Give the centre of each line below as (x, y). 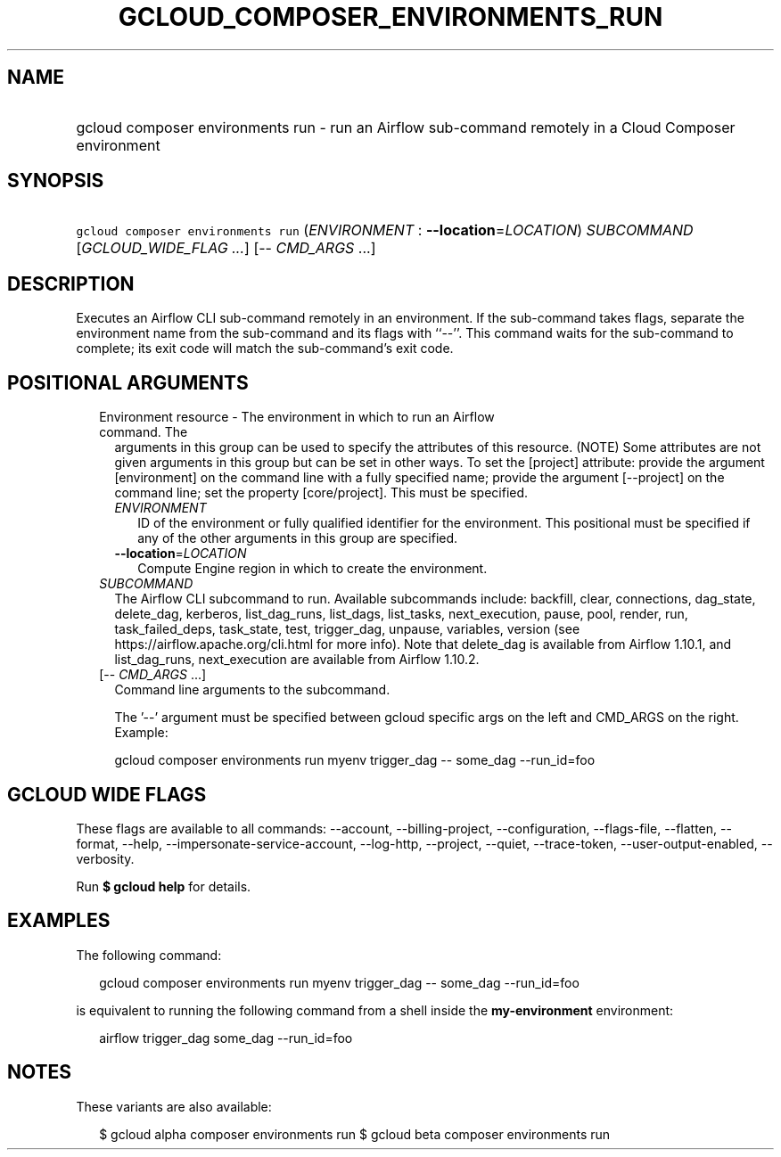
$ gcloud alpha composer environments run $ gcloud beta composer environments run (355, 1134)
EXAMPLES (59, 921)
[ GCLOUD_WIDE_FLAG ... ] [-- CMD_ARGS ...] (226, 248)
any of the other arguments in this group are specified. (298, 538)
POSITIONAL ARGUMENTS (128, 382)
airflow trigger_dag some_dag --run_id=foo (226, 1038)
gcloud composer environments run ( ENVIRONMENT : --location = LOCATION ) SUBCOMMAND (385, 230)
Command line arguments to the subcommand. (252, 690)
